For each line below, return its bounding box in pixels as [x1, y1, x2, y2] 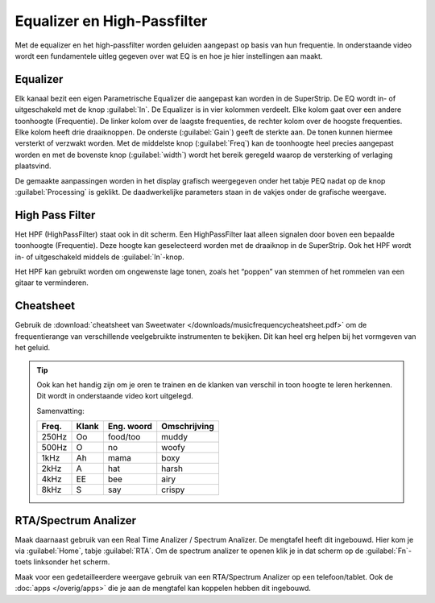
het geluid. [14, 343, 51, 353]
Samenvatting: [36, 406, 85, 415]
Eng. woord [107, 421, 153, 432]
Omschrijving [161, 421, 215, 432]
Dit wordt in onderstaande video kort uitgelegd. [36, 391, 193, 401]
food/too [107, 432, 141, 443]
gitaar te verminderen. [14, 278, 89, 287]
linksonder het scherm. [33, 557, 110, 567]
